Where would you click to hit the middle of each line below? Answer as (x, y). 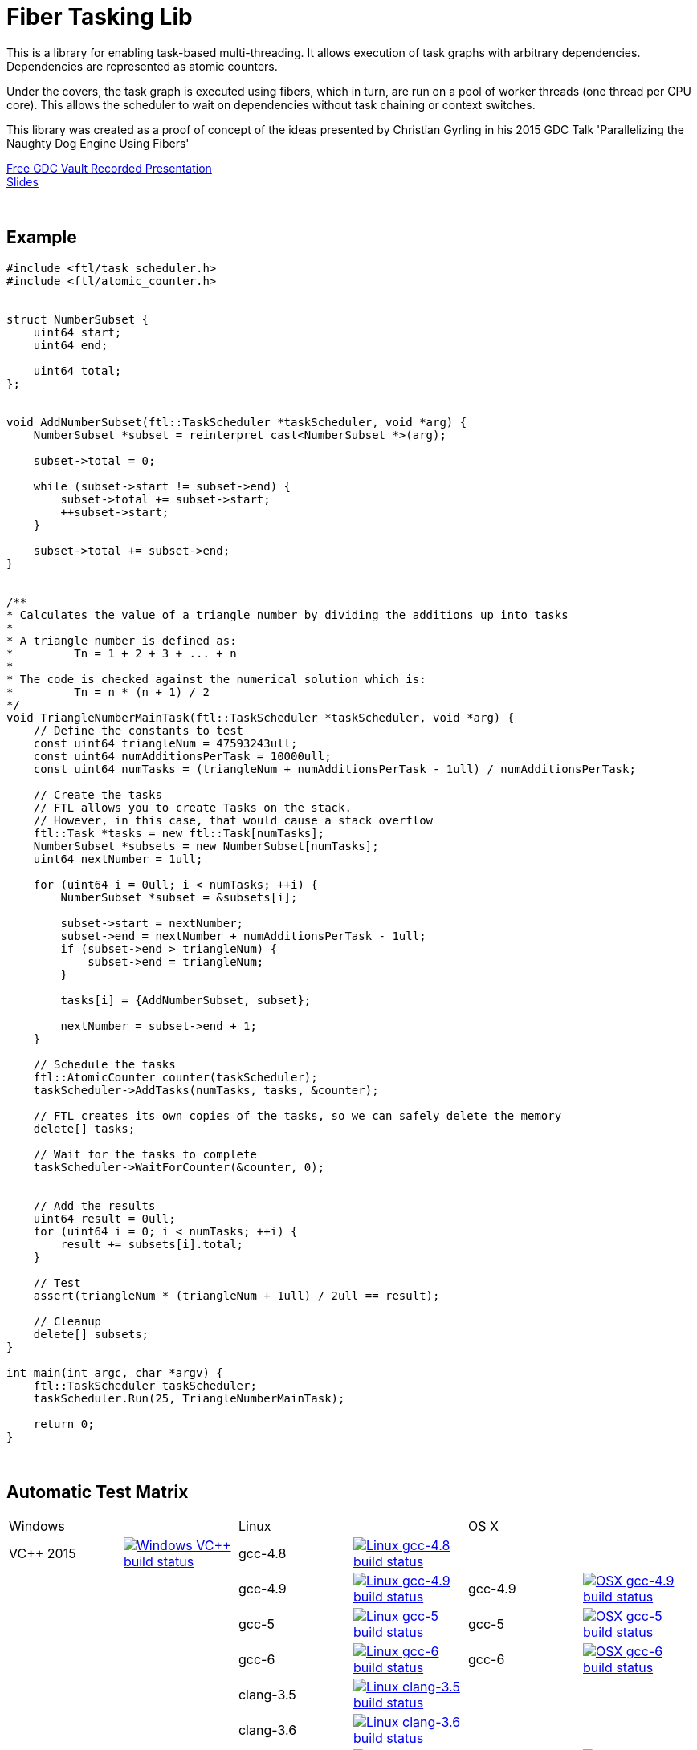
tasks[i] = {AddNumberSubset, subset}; (186, 1000)
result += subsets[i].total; (152, 1244)
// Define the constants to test (139, 730)
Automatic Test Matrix (98, 1492)
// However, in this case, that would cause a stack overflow (233, 820)
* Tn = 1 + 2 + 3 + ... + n (122, 653)
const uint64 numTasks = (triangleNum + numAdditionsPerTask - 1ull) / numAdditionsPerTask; (334, 769)
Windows (37, 1526)
